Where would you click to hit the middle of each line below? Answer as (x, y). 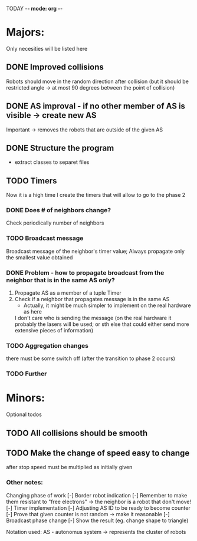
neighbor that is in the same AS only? (60, 280)
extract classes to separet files (52, 162)
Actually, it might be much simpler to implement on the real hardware (107, 305)
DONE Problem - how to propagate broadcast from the (85, 272)
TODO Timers (32, 181)
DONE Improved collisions (55, 67)
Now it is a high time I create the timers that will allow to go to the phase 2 (96, 195)
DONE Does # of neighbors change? (58, 210)
